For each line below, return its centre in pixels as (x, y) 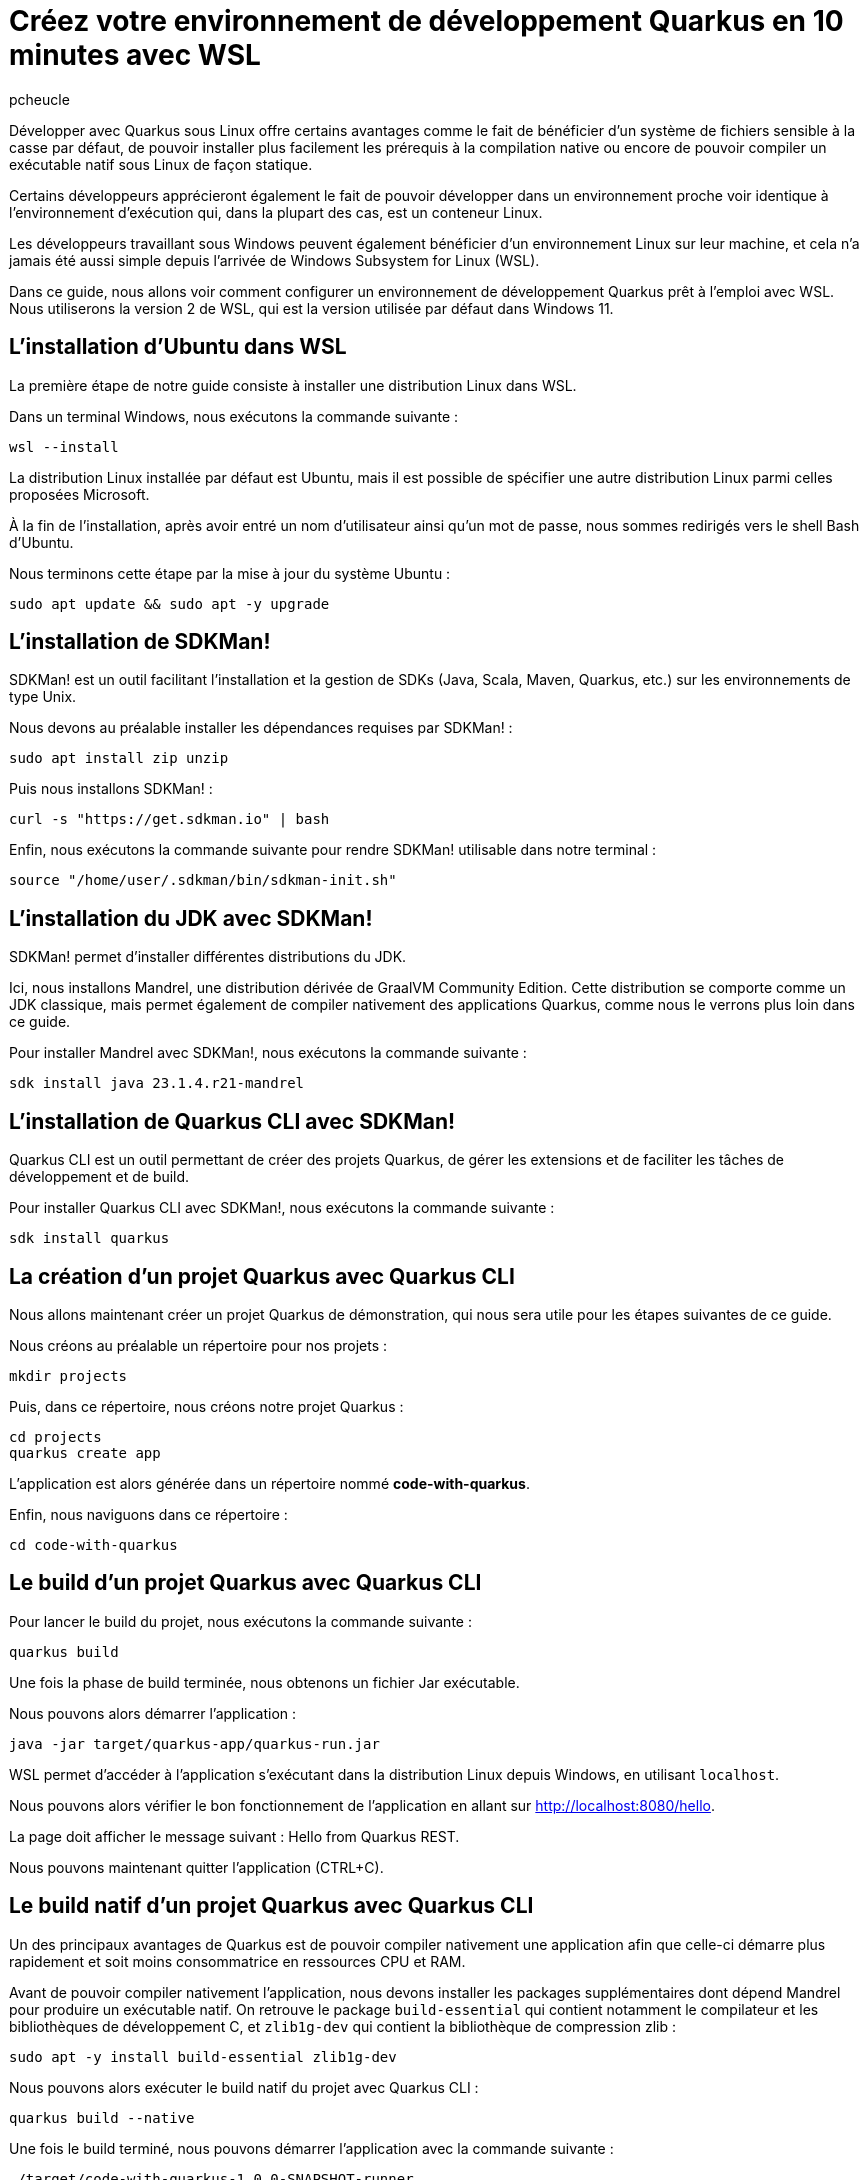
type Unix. (43, 697)
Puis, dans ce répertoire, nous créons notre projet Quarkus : (206, 1406)
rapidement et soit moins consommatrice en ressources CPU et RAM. (237, 1961)
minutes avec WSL (135, 55)
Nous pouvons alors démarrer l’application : (153, 1713)
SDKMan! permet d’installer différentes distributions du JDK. (208, 957)
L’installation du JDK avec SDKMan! (191, 918)
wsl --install (64, 446)
